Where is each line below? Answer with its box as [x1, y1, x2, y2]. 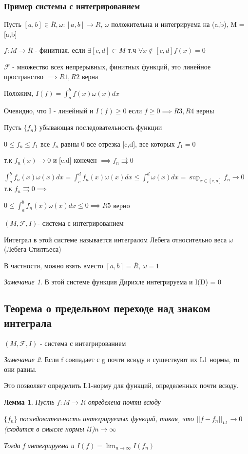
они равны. [4, 364, 37, 374]
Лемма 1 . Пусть [4, 397, 55, 407]
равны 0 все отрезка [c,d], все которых [61, 138, 175, 149]
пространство [4, 71, 43, 81]
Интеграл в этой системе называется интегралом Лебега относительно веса [4, 234, 227, 244]
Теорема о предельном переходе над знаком [4, 301, 210, 316]
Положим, [4, 87, 34, 98]
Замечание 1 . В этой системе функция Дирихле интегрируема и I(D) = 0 [4, 277, 222, 287]
